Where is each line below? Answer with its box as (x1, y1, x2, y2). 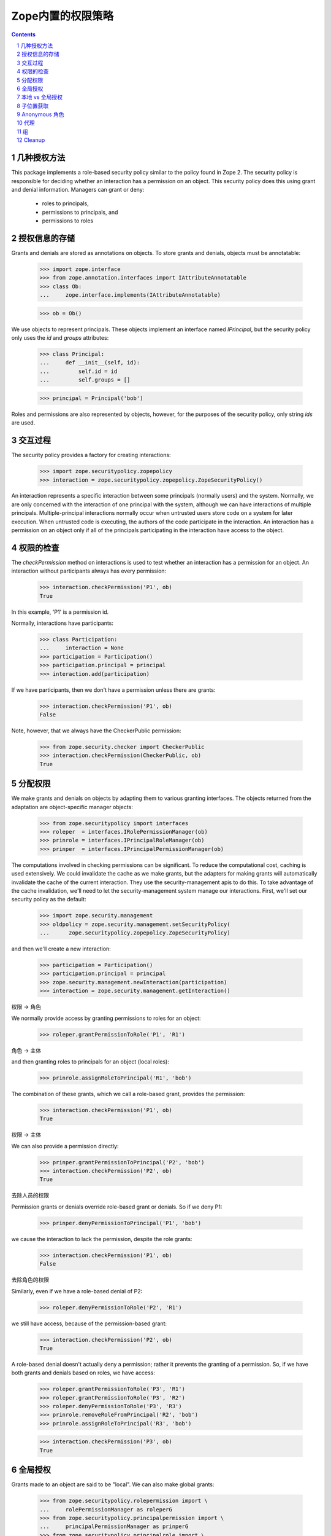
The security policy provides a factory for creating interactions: (11, 452, 171, 459)
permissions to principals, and (42, 208, 118, 216)
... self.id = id (39, 367, 118, 375)
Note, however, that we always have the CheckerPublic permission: (11, 727, 181, 734)
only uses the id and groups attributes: (11, 334, 109, 342)
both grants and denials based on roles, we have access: (11, 1369, 156, 1376)
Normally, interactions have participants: (11, 619, 113, 627)
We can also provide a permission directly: (11, 1142, 119, 1150)
